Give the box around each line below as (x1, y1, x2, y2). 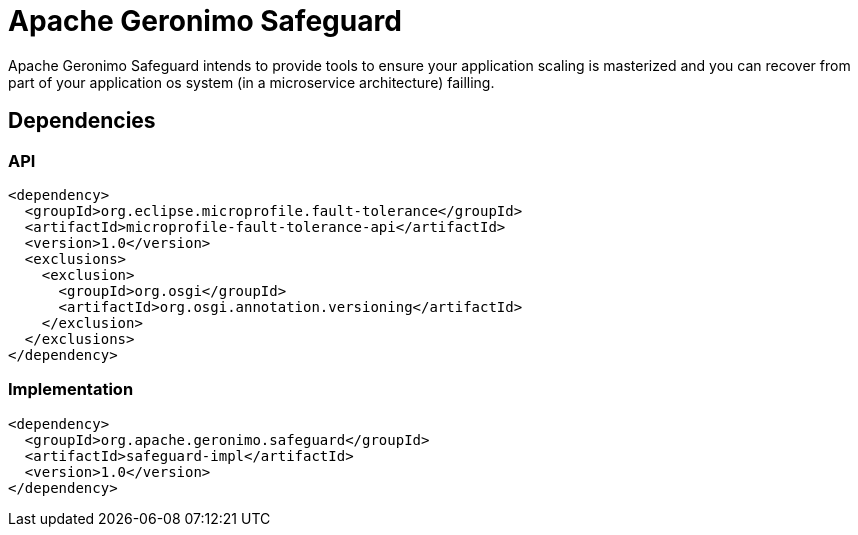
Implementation (8, 379, 134, 400)
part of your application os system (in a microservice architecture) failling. (8, 73, 495, 91)
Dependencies (8, 108, 156, 134)
